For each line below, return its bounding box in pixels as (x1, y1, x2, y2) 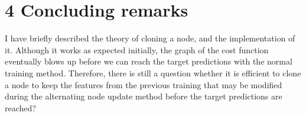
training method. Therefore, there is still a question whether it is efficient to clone (5, 66, 301, 79)
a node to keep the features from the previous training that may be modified (5, 78, 282, 91)
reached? (5, 101, 36, 114)
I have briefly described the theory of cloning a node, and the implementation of (5, 32, 295, 44)
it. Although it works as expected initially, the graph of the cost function (5, 43, 269, 56)
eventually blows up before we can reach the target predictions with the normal (5, 55, 292, 67)
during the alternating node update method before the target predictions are (5, 90, 282, 102)
